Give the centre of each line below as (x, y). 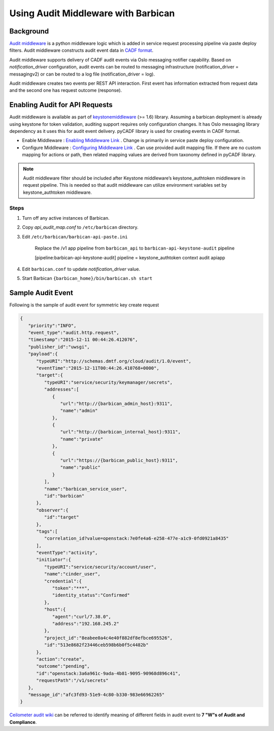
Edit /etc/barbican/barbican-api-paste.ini (75, 236)
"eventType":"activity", (67, 553)
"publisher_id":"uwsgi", (59, 347)
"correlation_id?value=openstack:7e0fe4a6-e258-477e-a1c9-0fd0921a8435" (136, 538)
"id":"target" (62, 517)
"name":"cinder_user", (72, 574)
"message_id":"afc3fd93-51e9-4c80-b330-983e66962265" (96, 694)
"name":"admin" (79, 411)
